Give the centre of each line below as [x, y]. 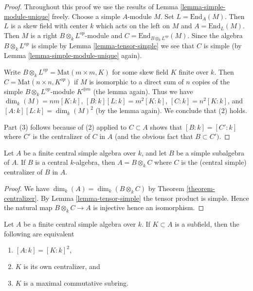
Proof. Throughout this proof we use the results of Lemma [91, 6]
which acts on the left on [133, 26]
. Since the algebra [215, 35]
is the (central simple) [214, 162]
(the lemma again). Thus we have [143, 91]
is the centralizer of [62, 136]
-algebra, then [94, 162]
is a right [44, 35]
